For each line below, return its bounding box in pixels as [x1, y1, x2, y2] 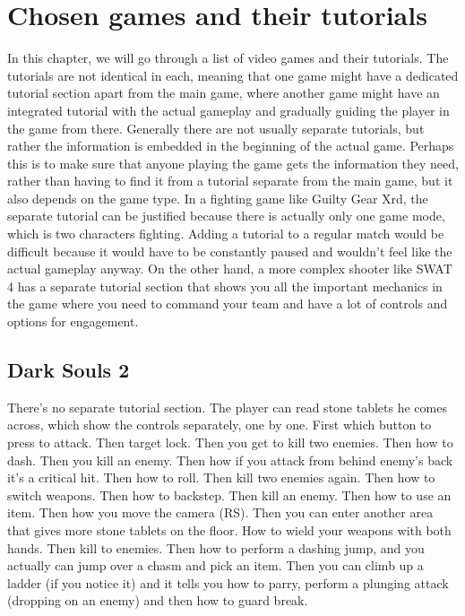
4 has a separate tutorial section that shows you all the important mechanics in [7, 276, 443, 295]
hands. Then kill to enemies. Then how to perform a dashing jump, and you [7, 538, 425, 557]
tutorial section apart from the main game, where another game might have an [7, 83, 440, 102]
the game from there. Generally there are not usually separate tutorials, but [7, 118, 425, 137]
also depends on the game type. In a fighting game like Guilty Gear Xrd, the [7, 188, 428, 207]
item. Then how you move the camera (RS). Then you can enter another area [7, 503, 434, 522]
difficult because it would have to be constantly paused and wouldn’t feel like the [7, 241, 452, 260]
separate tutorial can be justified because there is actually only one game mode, [7, 206, 445, 225]
